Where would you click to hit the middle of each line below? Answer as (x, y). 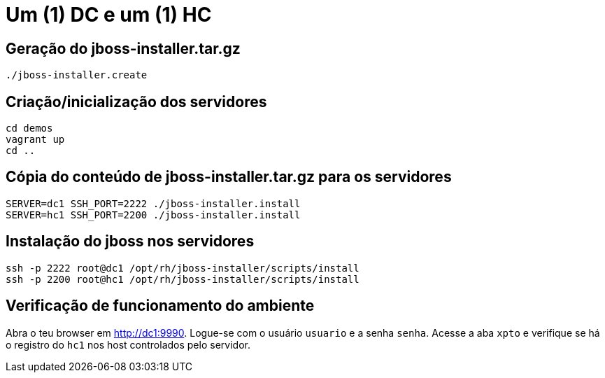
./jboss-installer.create (77, 75)
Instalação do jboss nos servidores (130, 241)
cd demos (29, 128)
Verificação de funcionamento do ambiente (160, 306)
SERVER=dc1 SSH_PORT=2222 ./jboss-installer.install (153, 203)
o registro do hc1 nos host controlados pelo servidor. (128, 344)
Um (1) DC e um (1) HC (109, 15)
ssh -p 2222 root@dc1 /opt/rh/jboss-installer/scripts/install (183, 268)
